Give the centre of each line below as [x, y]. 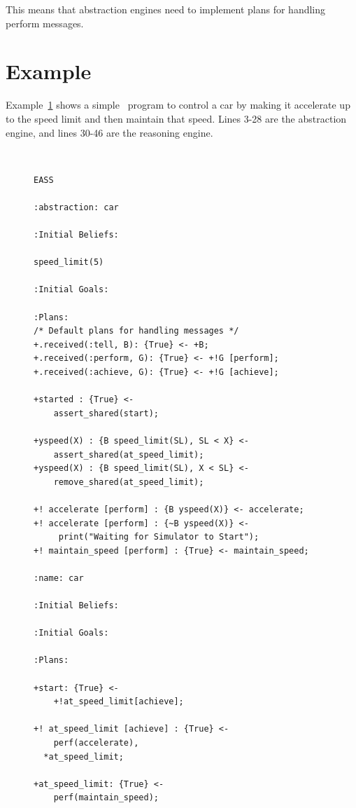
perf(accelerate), [96, 743]
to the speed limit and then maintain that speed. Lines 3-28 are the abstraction [176, 118]
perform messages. [45, 23]
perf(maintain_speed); [106, 798]
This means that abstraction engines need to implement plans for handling [166, 9]
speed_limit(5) [69, 262]
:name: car [59, 578]
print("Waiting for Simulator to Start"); [159, 537]
